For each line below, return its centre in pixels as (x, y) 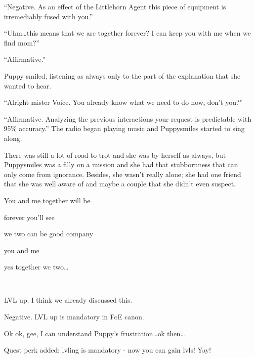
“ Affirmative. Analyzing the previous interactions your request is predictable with (128, 118)
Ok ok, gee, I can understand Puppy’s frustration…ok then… (95, 333)
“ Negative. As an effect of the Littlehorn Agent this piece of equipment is (115, 6)
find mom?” (22, 42)
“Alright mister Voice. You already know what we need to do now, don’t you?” (124, 102)
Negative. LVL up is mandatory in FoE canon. (74, 317)
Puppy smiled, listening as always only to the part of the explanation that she (122, 75)
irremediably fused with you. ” (48, 16)
